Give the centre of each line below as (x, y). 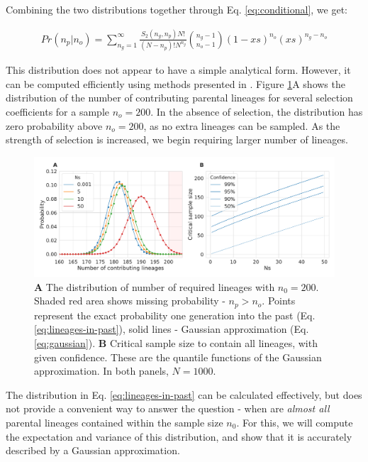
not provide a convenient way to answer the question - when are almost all (168, 408)
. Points (279, 301)
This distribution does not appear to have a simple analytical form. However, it (178, 70)
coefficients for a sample (57, 112)
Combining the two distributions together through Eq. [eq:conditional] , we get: (177, 9)
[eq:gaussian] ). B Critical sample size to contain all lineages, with (176, 342)
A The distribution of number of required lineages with (155, 286)
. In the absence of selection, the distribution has (257, 112)
